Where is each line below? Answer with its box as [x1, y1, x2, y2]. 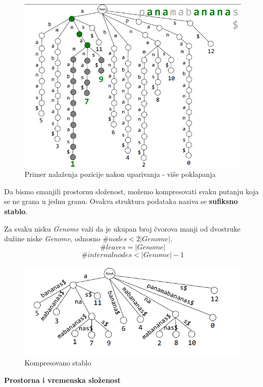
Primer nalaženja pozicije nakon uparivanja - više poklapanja [25, 169, 216, 179]
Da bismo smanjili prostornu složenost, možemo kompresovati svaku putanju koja [4, 186, 259, 196]
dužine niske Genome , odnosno [4, 233, 101, 244]
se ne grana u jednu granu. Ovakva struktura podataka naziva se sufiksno [4, 196, 238, 207]
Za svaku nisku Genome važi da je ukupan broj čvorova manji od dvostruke [4, 223, 241, 234]
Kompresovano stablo [25, 357, 91, 368]
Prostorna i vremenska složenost [4, 374, 121, 385]
